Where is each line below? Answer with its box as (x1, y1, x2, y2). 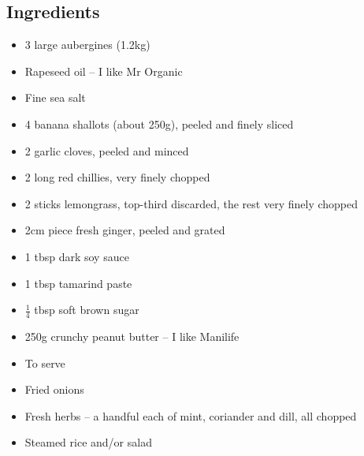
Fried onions (24, 381, 84, 398)
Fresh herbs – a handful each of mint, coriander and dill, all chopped (24, 407, 357, 424)
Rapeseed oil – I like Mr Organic (24, 62, 183, 79)
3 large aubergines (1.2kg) (24, 36, 150, 53)
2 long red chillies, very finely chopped (24, 169, 210, 185)
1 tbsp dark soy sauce (24, 248, 129, 264)
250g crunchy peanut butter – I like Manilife (24, 327, 240, 344)
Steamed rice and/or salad (24, 434, 152, 450)
